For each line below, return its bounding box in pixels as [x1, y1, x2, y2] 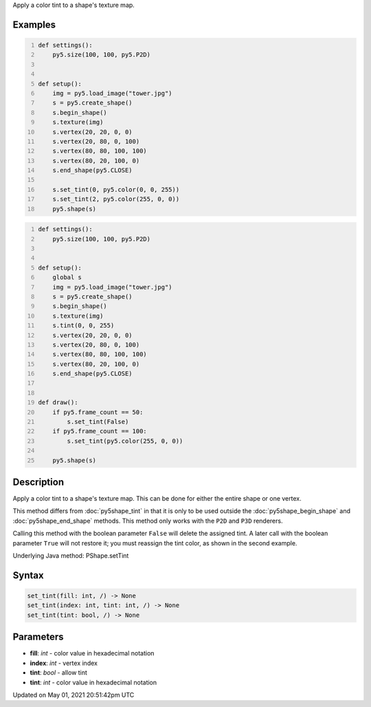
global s [52, 274, 82, 281]
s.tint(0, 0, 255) [52, 322, 115, 329]
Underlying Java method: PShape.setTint [12, 552, 129, 560]
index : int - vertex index [30, 659, 98, 667]
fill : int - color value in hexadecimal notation [30, 649, 155, 657]
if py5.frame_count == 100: [52, 427, 147, 435]
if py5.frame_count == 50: [52, 408, 144, 416]
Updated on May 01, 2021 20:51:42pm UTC [12, 690, 135, 699]
